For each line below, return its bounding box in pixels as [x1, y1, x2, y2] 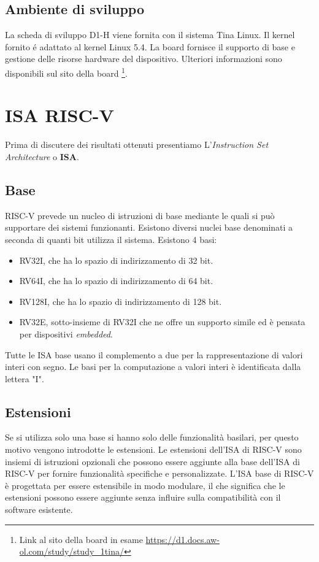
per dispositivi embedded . [19, 327, 113, 340]
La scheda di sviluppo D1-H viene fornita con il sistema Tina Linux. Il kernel [5, 28, 295, 41]
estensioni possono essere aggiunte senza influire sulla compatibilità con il [5, 491, 281, 504]
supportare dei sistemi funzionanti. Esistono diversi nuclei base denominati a [5, 221, 293, 234]
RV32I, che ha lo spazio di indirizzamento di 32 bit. [19, 253, 213, 266]
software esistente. [5, 503, 73, 516]
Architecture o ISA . [5, 150, 79, 163]
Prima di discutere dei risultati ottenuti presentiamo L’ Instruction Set [5, 138, 269, 151]
